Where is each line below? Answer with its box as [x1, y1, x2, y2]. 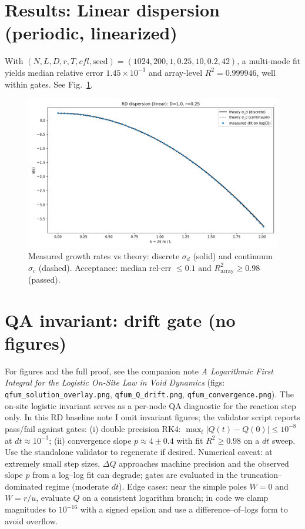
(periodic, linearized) [5, 21, 177, 45]
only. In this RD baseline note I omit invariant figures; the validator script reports [5, 411, 300, 423]
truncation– [240, 468, 283, 481]
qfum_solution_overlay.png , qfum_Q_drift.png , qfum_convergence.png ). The [5, 388, 294, 400]
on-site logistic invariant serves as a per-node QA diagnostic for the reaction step [5, 399, 296, 411]
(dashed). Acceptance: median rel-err [38, 261, 172, 273]
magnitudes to [5, 503, 56, 515]
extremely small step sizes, [5, 457, 100, 469]
